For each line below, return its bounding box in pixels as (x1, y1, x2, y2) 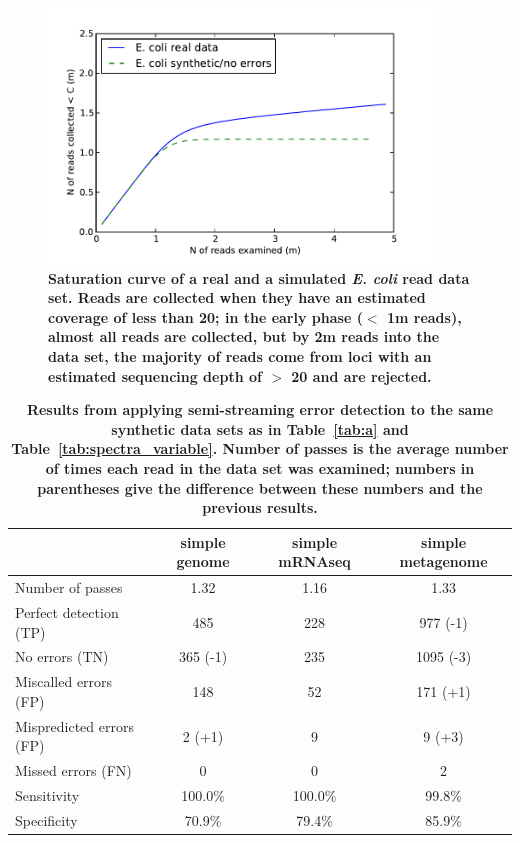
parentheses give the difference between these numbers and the (37, 477, 483, 498)
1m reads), (386, 306, 462, 327)
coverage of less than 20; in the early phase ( (48, 306, 363, 327)
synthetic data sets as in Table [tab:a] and (111, 418, 409, 439)
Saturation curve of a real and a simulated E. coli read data (48, 267, 470, 288)
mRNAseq (278, 551, 351, 572)
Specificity (15, 809, 78, 830)
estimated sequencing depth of (48, 365, 262, 386)
